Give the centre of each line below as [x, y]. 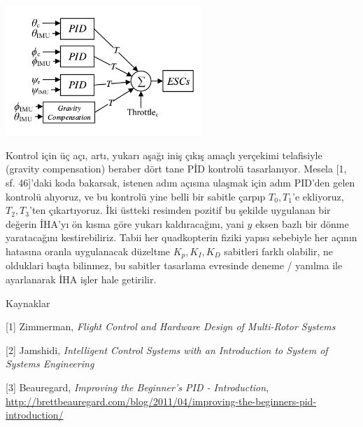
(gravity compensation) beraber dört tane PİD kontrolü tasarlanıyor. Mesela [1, [176, 169]
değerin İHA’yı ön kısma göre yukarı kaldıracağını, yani [125, 223]
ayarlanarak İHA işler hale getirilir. [81, 279]
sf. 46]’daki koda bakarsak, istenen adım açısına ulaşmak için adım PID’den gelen [180, 183]
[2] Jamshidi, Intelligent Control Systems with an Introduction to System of [167, 350]
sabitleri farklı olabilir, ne [279, 251]
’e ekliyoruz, [318, 196]
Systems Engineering [50, 364]
